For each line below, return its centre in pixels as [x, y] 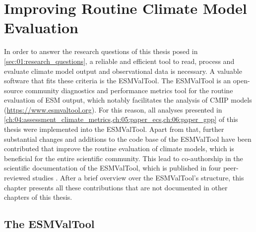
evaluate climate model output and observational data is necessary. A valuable [123, 71]
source [14, 90]
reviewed [17, 178]
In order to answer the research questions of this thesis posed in [101, 51]
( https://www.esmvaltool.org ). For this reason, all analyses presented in [113, 109]
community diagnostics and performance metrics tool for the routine [129, 90]
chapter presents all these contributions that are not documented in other [116, 187]
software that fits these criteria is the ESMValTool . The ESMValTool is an [118, 81]
